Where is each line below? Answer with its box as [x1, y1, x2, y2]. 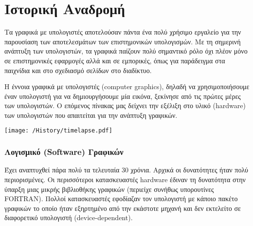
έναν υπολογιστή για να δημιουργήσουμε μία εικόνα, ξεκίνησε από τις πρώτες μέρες [4, 91, 241, 101]
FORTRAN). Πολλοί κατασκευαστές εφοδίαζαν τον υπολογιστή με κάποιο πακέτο [4, 193, 238, 204]
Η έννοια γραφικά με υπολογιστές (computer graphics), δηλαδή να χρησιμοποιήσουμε [4, 81, 250, 92]
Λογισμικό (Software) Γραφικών [4, 146, 124, 158]
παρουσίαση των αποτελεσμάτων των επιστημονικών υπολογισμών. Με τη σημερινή [4, 36, 241, 46]
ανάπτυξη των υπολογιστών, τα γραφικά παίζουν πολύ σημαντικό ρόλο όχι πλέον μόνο [4, 46, 248, 56]
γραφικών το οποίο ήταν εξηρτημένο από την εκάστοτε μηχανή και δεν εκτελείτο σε [4, 203, 241, 213]
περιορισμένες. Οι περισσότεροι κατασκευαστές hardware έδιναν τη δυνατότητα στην [4, 174, 246, 184]
